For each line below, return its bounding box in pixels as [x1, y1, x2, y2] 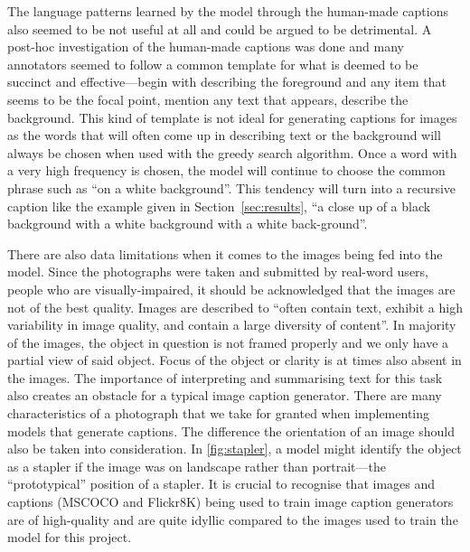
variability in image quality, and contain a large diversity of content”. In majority [7, 315, 456, 334]
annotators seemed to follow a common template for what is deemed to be [7, 54, 418, 73]
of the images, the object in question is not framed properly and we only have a [7, 332, 449, 351]
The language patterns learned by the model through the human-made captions [7, 2, 448, 20]
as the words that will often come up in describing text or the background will [7, 126, 441, 145]
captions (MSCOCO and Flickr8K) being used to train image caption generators [7, 492, 454, 511]
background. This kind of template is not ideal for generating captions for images [7, 108, 457, 126]
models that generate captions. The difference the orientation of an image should [7, 421, 455, 440]
